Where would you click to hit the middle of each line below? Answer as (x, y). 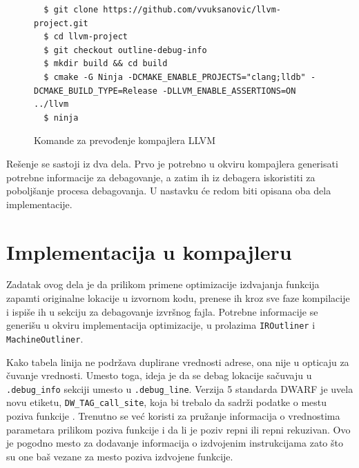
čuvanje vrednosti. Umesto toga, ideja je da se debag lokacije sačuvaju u (159, 375)
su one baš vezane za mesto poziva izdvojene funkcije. (120, 456)
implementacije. (39, 204)
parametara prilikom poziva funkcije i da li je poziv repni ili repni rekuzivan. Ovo (178, 429)
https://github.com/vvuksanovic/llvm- (192, 10)
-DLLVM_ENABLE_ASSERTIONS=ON (229, 91)
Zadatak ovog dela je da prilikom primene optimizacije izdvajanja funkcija (163, 284)
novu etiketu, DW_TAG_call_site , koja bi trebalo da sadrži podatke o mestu (167, 402)
